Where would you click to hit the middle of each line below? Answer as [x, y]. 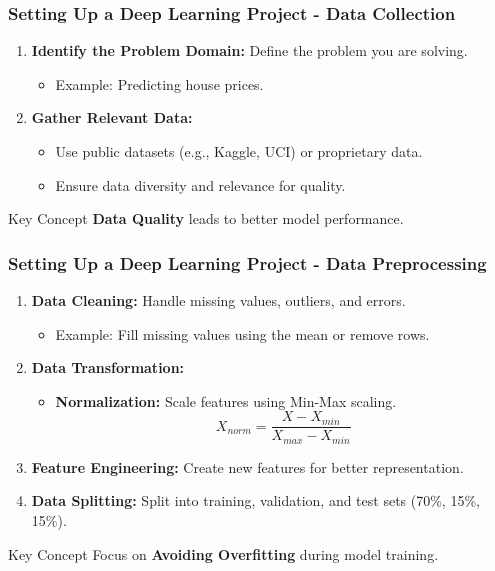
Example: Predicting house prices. [159, 83]
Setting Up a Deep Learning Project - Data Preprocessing [247, 262]
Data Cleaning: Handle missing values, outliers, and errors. [218, 300]
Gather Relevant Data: [112, 117]
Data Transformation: [108, 367]
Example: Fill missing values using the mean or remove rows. [242, 333]
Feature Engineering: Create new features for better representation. [247, 466]
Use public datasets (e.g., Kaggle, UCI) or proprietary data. [239, 151]
